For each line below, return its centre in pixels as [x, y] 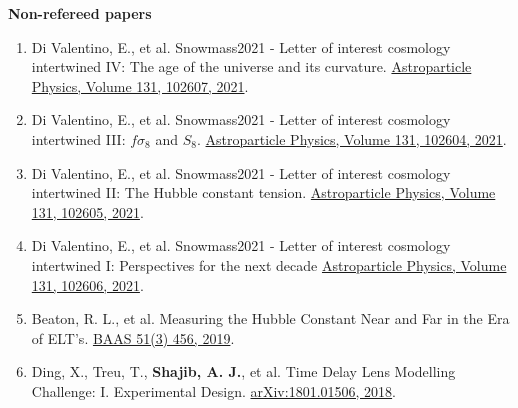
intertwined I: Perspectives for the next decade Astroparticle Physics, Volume [269, 264]
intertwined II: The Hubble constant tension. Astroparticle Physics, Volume [263, 192]
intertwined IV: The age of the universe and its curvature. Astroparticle [251, 66]
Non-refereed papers [80, 13]
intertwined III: [78, 138]
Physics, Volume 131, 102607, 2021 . [140, 85]
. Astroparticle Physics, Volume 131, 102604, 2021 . [351, 138]
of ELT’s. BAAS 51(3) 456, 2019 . [133, 337]
